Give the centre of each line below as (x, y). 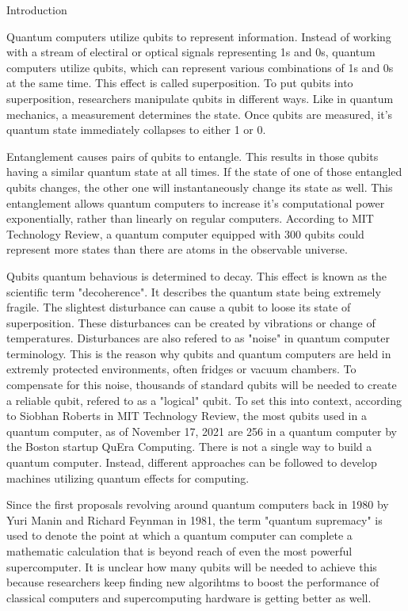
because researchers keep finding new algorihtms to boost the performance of (193, 582)
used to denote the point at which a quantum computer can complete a (179, 535)
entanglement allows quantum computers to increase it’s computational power (196, 202)
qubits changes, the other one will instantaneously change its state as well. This (200, 187)
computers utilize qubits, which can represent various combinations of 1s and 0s (200, 67)
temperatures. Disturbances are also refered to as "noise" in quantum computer (198, 338)
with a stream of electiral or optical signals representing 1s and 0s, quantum (191, 52)
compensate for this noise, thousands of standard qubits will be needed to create (202, 385)
